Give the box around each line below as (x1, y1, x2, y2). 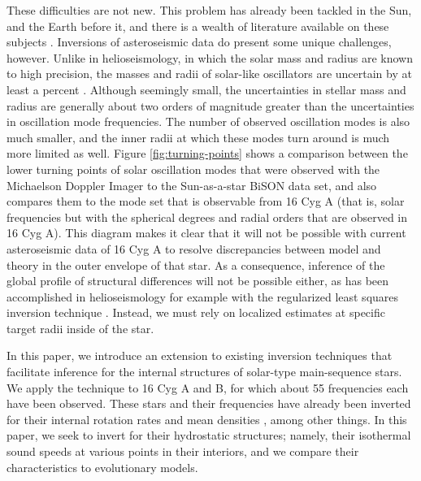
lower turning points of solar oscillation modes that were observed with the (7, 160, 380, 177)
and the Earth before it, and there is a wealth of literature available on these (7, 17, 389, 34)
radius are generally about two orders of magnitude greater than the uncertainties (7, 97, 414, 114)
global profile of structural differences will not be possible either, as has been (7, 272, 389, 289)
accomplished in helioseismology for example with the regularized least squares (7, 288, 399, 305)
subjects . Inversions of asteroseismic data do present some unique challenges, (7, 33, 392, 50)
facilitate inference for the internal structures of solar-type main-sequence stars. (7, 363, 402, 380)
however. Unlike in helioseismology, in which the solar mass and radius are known (7, 49, 413, 66)
